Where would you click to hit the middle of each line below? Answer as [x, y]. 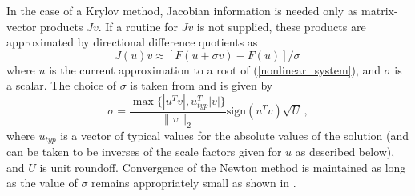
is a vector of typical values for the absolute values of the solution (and [235, 135]
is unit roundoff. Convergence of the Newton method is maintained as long [223, 167]
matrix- [380, 10]
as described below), [345, 152]
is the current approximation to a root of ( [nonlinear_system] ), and [215, 69]
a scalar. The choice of [61, 85]
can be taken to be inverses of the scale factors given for [144, 152]
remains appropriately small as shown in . [194, 183]
